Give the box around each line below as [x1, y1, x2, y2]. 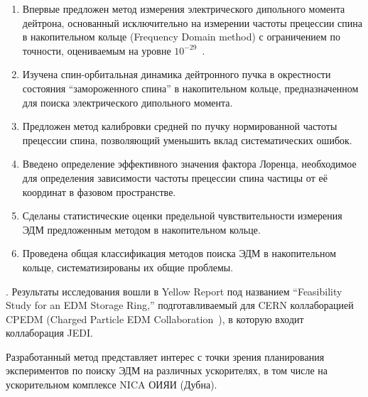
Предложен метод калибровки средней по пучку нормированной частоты [22, 119, 337, 134]
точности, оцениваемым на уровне [22, 43, 171, 58]
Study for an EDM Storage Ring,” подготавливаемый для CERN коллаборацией [6, 298, 354, 312]
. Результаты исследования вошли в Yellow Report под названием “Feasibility [6, 283, 342, 298]
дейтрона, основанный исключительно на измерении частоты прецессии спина [22, 15, 362, 30]
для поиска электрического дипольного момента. [22, 94, 233, 109]
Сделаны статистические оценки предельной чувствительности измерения [22, 208, 342, 223]
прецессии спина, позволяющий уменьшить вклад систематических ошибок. [22, 132, 352, 147]
